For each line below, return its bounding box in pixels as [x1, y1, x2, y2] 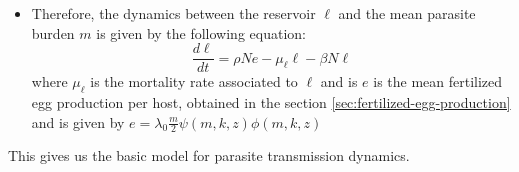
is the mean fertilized [373, 71, 503, 92]
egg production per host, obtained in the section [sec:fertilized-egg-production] [31, 92, 511, 113]
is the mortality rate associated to [90, 71, 298, 92]
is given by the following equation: [96, 22, 306, 43]
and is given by [31, 111, 125, 132]
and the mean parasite [338, 3, 476, 23]
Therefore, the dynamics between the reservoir [31, 3, 316, 23]
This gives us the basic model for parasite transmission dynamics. [8, 145, 410, 166]
